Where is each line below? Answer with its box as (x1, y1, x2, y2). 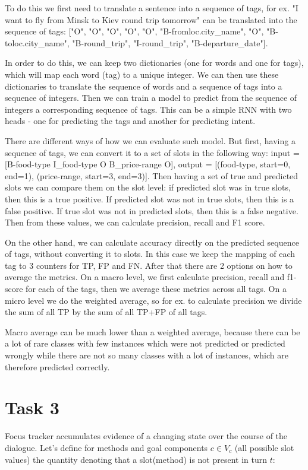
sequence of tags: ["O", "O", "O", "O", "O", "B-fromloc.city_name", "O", (5, 25, 264, 37)
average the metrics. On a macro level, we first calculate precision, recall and (5, 271, 285, 283)
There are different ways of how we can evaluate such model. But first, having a (5, 134, 296, 147)
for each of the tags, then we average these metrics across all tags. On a (26, 282, 287, 295)
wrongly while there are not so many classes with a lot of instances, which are (5, 349, 288, 361)
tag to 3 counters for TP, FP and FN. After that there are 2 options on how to (5, 259, 293, 271)
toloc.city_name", (5, 36, 70, 49)
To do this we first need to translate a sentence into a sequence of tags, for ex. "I (5, 2, 298, 14)
